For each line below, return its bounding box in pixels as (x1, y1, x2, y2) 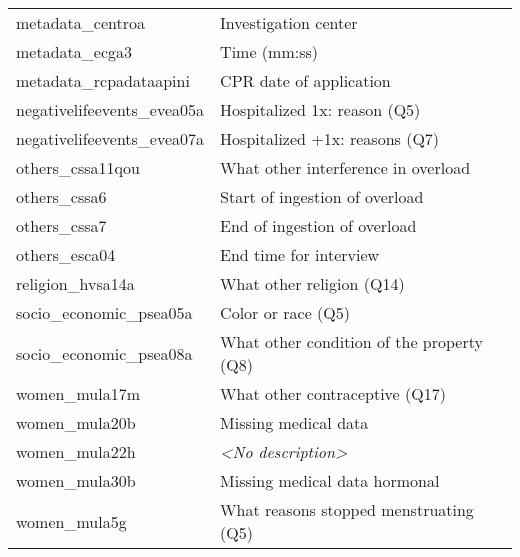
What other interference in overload (220, 156, 471, 179)
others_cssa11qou (16, 156, 140, 179)
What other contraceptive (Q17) (220, 382, 446, 405)
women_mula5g (16, 509, 127, 533)
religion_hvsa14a (16, 272, 135, 295)
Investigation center (220, 11, 358, 34)
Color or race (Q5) (220, 301, 350, 324)
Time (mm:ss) (220, 40, 318, 63)
